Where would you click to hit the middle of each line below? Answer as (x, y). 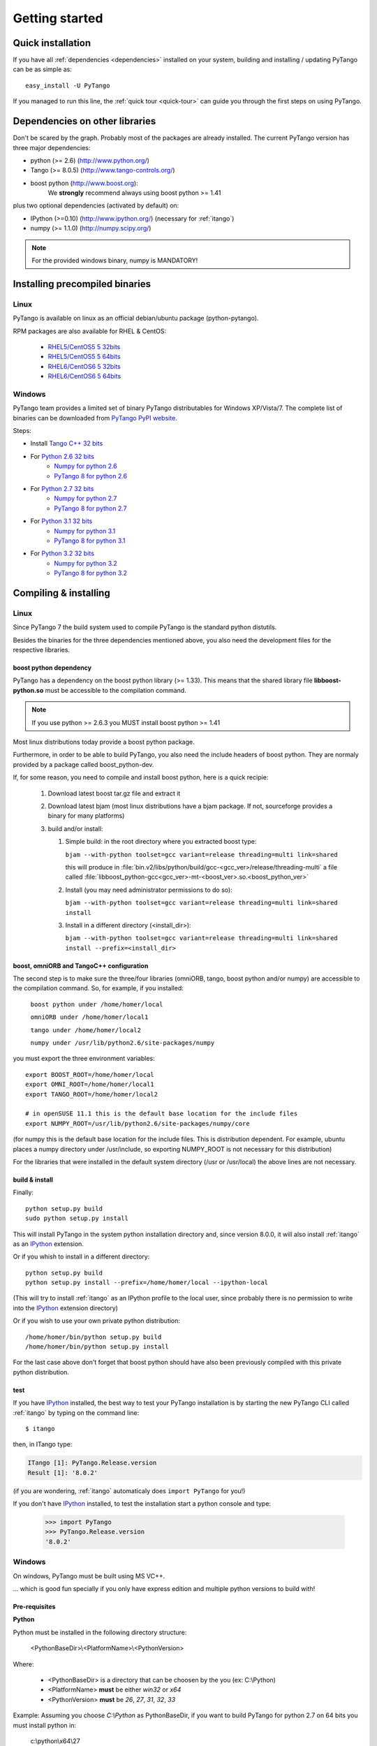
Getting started (58, 18)
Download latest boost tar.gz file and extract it (114, 793)
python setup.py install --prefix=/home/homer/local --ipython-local (147, 1283)
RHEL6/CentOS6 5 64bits (84, 376)
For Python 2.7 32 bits (62, 489)
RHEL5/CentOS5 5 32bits (84, 346)
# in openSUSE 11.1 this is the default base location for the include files (162, 1114)
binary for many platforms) (86, 816)
